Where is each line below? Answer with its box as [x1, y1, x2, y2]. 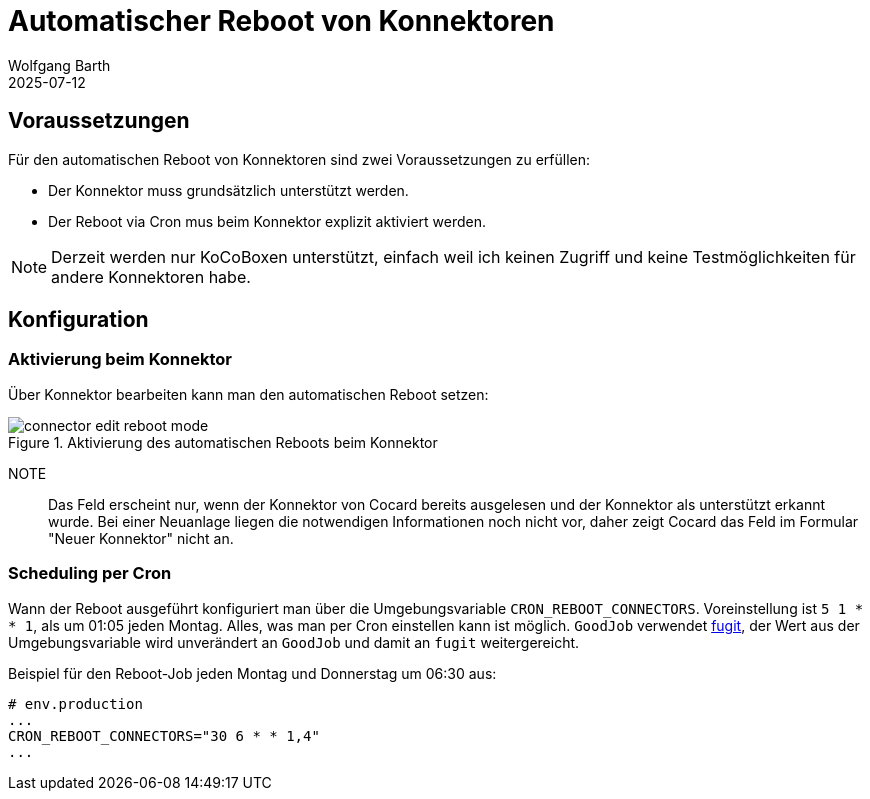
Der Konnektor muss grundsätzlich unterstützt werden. [48, 181, 409, 199]
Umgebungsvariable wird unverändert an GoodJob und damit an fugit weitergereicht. [8, 633, 580, 651]
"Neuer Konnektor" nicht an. [48, 529, 234, 547]
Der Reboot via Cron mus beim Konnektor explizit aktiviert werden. [48, 212, 486, 230]
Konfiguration [8, 307, 149, 333]
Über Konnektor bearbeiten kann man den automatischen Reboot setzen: [8, 385, 489, 403]
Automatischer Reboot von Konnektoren [8, 4, 555, 38]
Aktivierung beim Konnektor [8, 349, 232, 370]
